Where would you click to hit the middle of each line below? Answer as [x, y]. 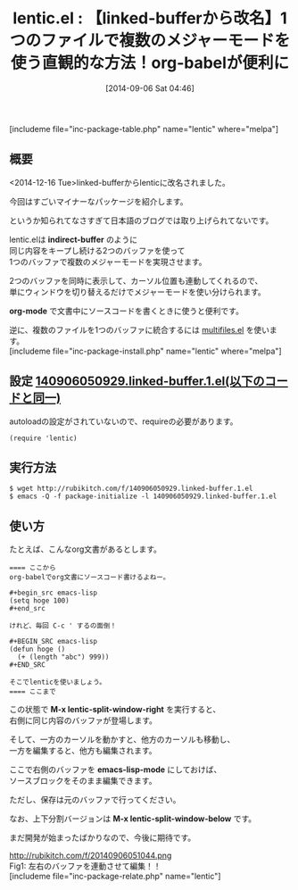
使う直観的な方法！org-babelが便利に [150, 63]
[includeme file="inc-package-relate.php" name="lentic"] [115, 877]
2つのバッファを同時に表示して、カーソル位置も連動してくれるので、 [136, 280]
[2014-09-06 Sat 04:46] [150, 88]
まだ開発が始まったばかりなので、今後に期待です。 [103, 838]
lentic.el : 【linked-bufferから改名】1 [150, 18]
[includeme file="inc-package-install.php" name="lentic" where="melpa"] [146, 351]
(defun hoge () [37, 649]
